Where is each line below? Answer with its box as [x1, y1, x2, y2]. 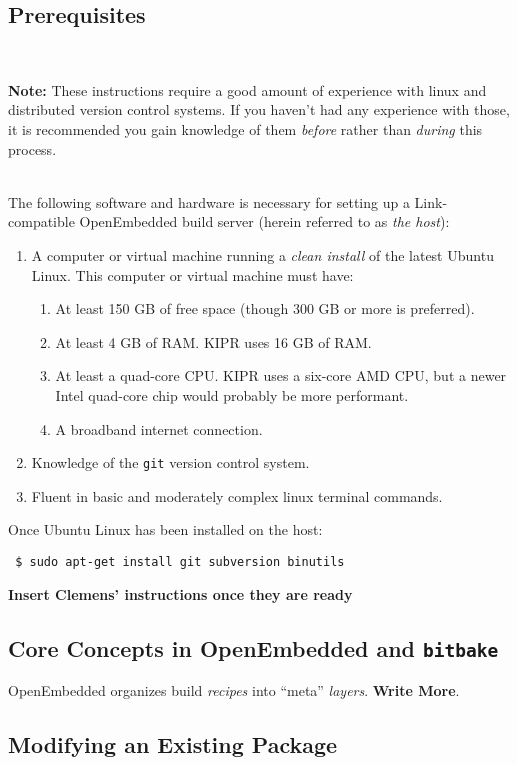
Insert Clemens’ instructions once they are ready [8, 583, 353, 604]
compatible [8, 211, 75, 232]
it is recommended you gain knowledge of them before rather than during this [8, 118, 483, 139]
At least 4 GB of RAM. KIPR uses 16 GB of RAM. [55, 331, 372, 352]
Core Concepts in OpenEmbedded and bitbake [8, 632, 499, 663]
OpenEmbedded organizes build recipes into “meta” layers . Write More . [8, 679, 460, 700]
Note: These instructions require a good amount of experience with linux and [8, 79, 487, 100]
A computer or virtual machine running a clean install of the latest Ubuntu [31, 244, 494, 265]
